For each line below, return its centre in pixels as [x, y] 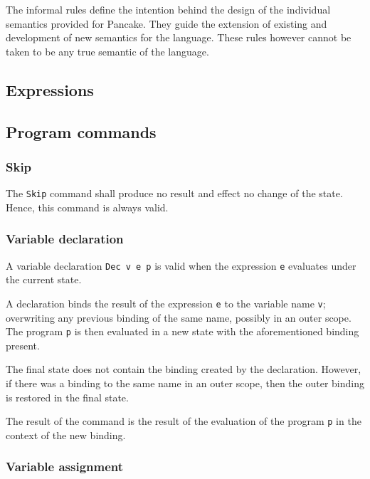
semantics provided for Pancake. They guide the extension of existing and [166, 23]
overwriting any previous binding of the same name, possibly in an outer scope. [179, 317]
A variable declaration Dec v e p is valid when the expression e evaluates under [181, 265]
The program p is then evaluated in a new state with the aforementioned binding [183, 331]
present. [23, 345]
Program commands [81, 131]
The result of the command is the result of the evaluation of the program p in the [184, 421]
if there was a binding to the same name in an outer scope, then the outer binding [185, 383]
